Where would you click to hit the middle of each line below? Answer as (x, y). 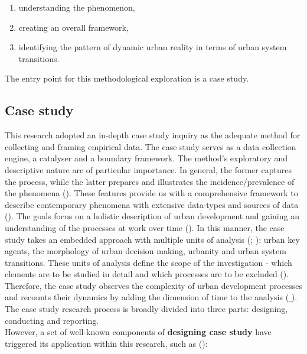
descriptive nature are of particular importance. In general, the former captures (148, 169)
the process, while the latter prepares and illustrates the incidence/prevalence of (150, 181)
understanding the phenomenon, (77, 7)
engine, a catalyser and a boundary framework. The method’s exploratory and (146, 158)
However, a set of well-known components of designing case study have (138, 332)
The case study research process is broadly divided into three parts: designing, (146, 309)
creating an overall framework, (74, 27)
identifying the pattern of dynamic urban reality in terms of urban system (153, 47)
